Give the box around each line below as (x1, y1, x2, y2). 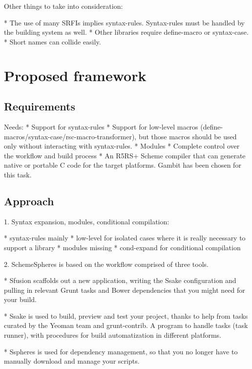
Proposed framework (4, 65, 147, 85)
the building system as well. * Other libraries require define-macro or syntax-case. (4, 27, 249, 37)
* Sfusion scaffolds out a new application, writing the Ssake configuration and (4, 275, 236, 285)
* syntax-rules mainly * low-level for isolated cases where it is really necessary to (4, 233, 246, 243)
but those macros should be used (138, 131, 237, 141)
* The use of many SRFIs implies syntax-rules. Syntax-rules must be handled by (4, 17, 245, 27)
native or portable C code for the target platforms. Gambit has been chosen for (4, 160, 241, 170)
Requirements (4, 99, 75, 114)
